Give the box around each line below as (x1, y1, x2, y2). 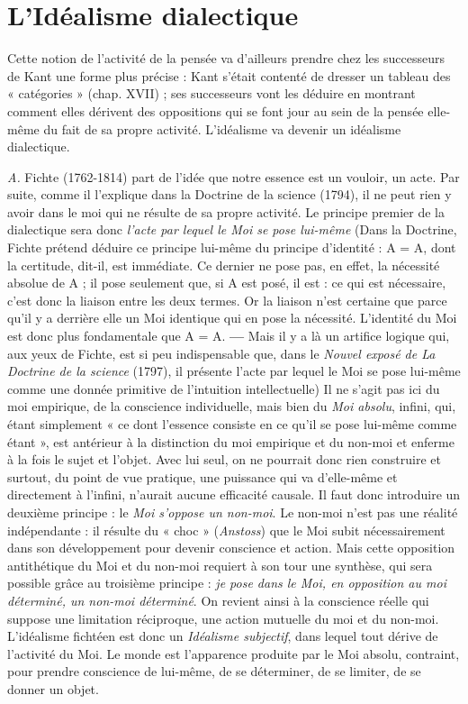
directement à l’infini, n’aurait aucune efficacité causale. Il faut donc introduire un (7, 485, 461, 504)
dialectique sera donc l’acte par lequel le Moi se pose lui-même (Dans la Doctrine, (7, 220, 457, 239)
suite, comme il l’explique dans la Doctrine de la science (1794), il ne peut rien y (7, 185, 452, 204)
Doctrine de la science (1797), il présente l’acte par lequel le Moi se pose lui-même (7, 361, 461, 380)
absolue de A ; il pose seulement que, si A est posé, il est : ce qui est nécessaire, (7, 273, 446, 292)
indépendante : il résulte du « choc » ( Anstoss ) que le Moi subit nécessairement (7, 520, 445, 539)
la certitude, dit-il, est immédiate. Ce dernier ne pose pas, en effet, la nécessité (7, 255, 440, 274)
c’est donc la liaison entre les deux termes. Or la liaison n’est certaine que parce (7, 290, 447, 309)
